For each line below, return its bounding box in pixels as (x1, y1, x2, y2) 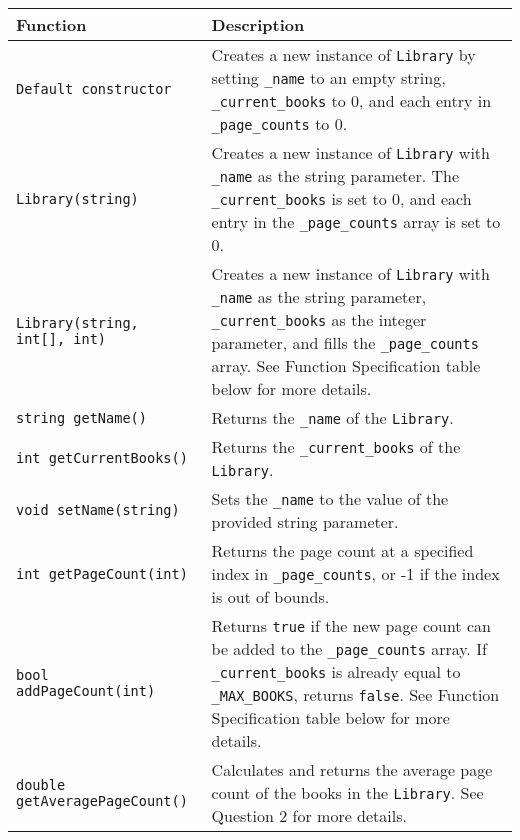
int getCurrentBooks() (16, 450, 188, 466)
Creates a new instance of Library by (211, 43, 476, 66)
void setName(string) (16, 502, 180, 518)
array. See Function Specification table (211, 354, 481, 377)
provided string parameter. (211, 510, 399, 533)
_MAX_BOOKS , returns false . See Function (211, 683, 500, 706)
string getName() (16, 409, 147, 426)
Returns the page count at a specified (211, 539, 474, 562)
